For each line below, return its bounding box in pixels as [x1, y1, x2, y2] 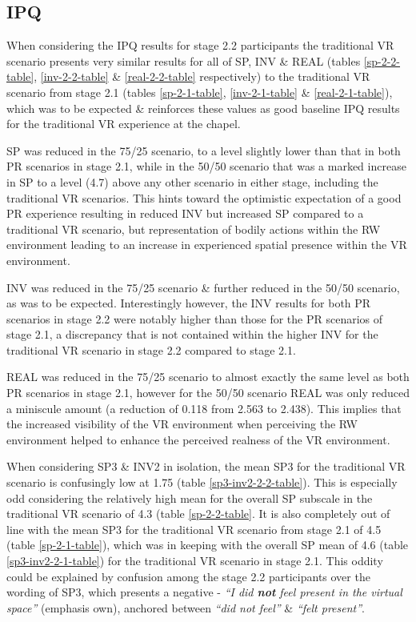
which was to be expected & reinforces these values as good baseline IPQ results [6, 99, 400, 116]
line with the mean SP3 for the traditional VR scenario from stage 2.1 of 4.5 [6, 520, 382, 537]
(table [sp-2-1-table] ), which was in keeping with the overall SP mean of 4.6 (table [6, 536, 409, 553]
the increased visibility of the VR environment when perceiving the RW [6, 415, 358, 432]
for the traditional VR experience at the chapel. [6, 115, 241, 132]
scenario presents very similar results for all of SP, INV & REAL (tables [6, 52, 361, 69]
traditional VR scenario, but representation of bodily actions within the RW [6, 220, 381, 237]
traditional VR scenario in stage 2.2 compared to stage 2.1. [6, 341, 296, 358]
